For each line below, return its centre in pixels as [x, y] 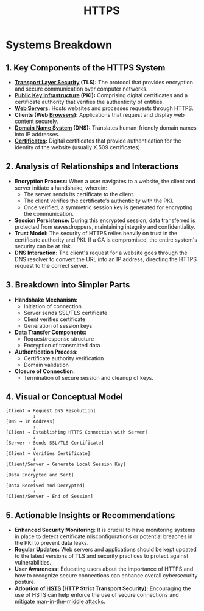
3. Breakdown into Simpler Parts [68, 285]
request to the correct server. [51, 265]
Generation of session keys [58, 325]
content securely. [36, 121]
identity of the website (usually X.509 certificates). [78, 147]
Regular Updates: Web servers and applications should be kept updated [106, 550]
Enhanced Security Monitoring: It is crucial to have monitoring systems [105, 530]
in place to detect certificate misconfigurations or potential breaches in [104, 536]
